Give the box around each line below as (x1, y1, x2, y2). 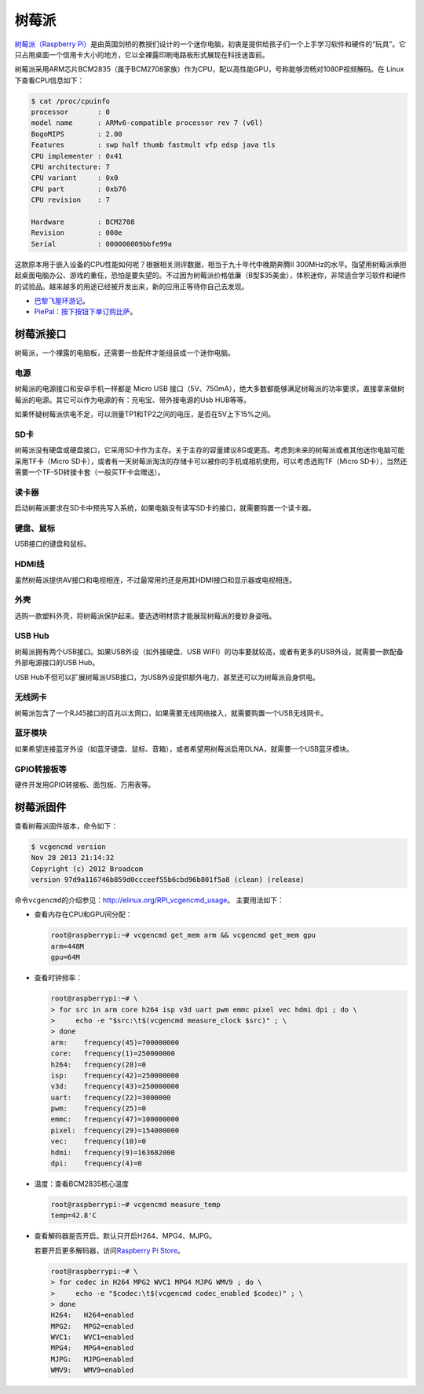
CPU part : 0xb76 (31, 185, 127, 193)
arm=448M (50, 942, 85, 950)
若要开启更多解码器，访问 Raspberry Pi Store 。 (34, 1246, 185, 1255)
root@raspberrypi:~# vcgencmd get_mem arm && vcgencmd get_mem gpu (50, 931, 316, 940)
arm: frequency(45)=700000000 (50, 1037, 180, 1047)
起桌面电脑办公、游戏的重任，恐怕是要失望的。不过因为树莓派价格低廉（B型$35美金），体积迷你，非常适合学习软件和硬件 (14, 271, 408, 280)
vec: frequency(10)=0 (50, 1137, 147, 1146)
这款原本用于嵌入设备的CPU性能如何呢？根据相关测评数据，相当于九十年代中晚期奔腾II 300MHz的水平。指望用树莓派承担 (14, 259, 408, 269)
